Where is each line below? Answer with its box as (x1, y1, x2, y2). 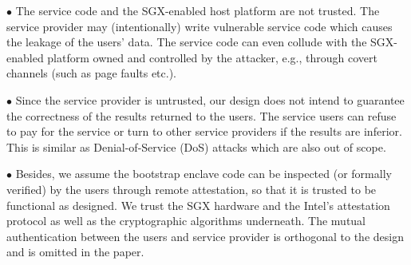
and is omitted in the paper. (6, 243, 144, 260)
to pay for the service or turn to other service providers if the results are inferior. (6, 123, 402, 140)
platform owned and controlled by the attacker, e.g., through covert (47, 49, 377, 65)
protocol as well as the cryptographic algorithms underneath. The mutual (6, 212, 366, 229)
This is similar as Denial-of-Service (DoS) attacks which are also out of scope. (6, 138, 386, 155)
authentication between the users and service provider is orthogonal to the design (6, 227, 404, 244)
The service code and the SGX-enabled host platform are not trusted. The (15, 2, 380, 18)
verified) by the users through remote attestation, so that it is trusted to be (6, 180, 377, 197)
